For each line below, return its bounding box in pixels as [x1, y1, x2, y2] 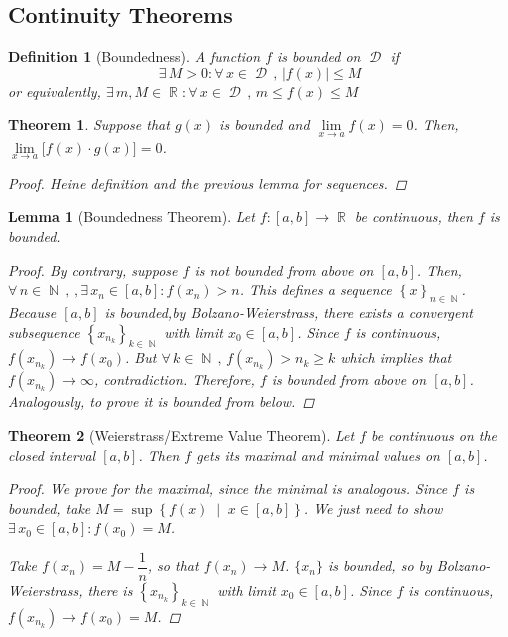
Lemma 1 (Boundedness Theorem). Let [8, 206, 255, 227]
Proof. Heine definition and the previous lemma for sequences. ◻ [8, 172, 407, 193]
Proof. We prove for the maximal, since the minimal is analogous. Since [8, 478, 448, 499]
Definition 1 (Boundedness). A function [8, 46, 261, 67]
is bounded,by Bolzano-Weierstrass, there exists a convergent [104, 302, 473, 322]
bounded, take [8, 497, 91, 518]
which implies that [340, 347, 452, 368]
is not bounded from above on [194, 259, 374, 280]
